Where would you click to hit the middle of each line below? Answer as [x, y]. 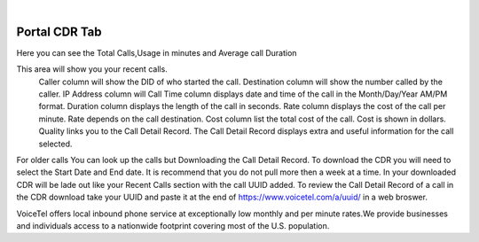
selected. [55, 144]
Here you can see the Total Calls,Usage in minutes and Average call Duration [157, 52]
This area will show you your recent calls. [92, 69]
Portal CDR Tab [59, 31]
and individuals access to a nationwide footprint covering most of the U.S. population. [173, 225]
